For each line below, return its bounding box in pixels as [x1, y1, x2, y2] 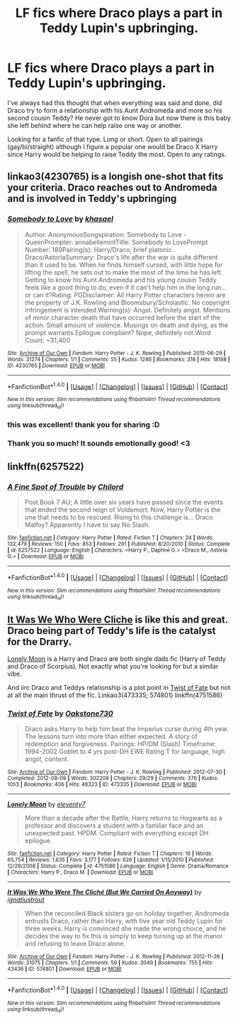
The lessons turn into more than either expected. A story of [24, 733, 198, 741]
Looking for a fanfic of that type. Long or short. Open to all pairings [7, 135, 203, 143]
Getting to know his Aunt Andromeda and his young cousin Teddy [24, 275, 217, 284]
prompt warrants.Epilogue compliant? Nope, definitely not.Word [24, 328, 211, 336]
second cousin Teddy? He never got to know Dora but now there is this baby [7, 114, 231, 122]
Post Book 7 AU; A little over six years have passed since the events [24, 498, 223, 507]
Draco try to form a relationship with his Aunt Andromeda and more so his [7, 106, 222, 114]
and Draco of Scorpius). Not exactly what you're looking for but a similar [7, 662, 219, 670]
